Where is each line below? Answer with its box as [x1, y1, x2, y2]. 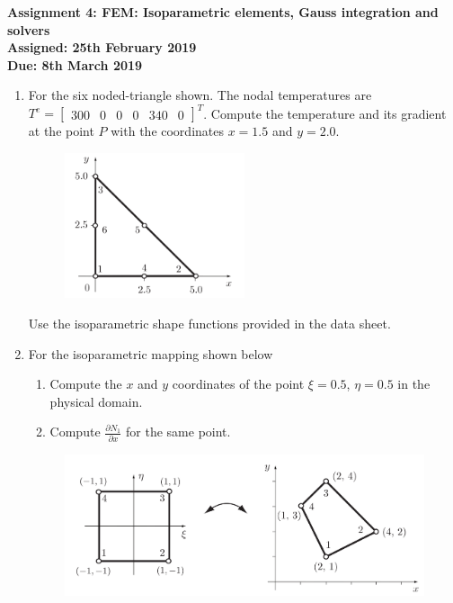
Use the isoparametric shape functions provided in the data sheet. [28, 314, 391, 333]
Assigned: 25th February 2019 [7, 38, 197, 57]
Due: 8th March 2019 [7, 55, 143, 74]
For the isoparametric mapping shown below [28, 344, 273, 363]
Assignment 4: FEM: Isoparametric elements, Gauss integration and [7, 3, 439, 21]
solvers [7, 20, 50, 39]
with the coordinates [111, 121, 224, 140]
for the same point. [126, 422, 231, 441]
